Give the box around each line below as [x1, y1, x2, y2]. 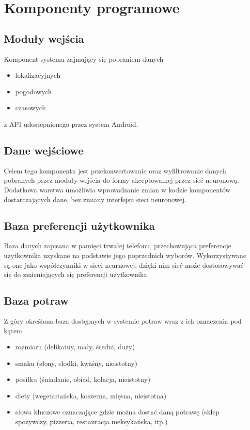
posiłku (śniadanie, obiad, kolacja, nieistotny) [15, 374, 151, 384]
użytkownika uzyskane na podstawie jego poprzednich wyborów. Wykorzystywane [4, 250, 247, 260]
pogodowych [15, 86, 52, 96]
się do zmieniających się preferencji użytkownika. [4, 269, 149, 279]
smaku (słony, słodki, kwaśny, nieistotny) [15, 358, 138, 368]
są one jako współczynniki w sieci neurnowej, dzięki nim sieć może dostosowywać [4, 259, 244, 270]
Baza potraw [4, 293, 69, 308]
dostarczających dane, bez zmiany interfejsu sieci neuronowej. [4, 194, 187, 204]
